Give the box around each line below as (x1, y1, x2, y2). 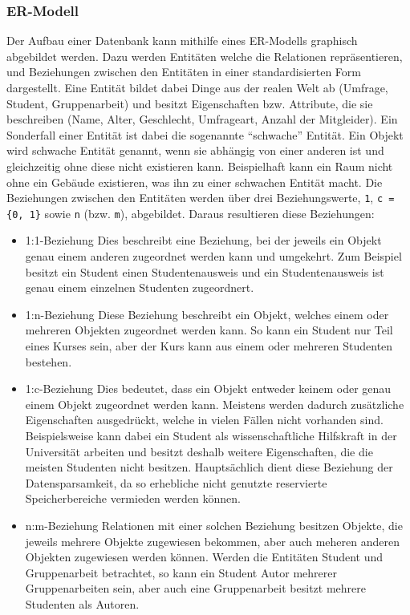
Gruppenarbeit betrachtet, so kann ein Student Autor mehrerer (25, 564, 338, 581)
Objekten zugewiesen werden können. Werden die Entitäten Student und (25, 548, 384, 565)
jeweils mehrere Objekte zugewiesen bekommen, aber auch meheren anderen (25, 532, 400, 549)
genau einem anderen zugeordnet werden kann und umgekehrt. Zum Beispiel (25, 248, 402, 265)
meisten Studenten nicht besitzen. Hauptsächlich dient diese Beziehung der (25, 459, 393, 475)
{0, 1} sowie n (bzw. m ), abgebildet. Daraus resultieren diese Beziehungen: (6, 204, 375, 221)
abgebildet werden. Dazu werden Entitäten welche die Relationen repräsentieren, (6, 47, 403, 64)
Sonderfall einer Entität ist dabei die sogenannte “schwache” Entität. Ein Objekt (6, 126, 404, 143)
